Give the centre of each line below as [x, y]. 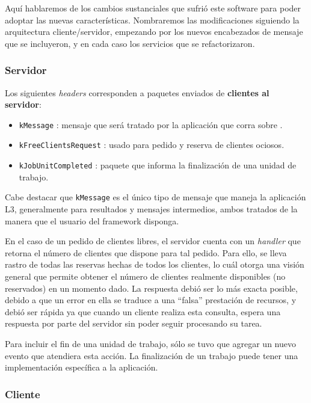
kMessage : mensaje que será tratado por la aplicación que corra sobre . [151, 124]
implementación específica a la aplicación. [82, 367]
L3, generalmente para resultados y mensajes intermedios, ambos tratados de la [151, 209]
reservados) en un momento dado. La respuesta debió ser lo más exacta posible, [151, 288]
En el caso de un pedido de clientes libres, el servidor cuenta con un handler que [153, 241]
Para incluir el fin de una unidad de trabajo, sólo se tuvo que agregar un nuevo [150, 343]
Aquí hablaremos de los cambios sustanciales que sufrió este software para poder [153, 8]
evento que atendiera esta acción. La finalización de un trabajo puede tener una [152, 355]
